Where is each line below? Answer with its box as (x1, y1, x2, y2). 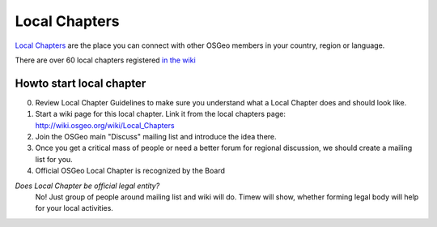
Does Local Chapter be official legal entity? (15, 181, 160, 191)
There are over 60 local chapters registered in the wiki (15, 55, 196, 65)
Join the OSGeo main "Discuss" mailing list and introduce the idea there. (35, 132, 277, 142)
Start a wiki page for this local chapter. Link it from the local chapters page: (35, 109, 286, 119)
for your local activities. (35, 203, 113, 213)
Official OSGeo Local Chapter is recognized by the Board (35, 166, 226, 176)
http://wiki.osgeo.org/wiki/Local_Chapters (35, 120, 175, 130)
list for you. (35, 154, 73, 164)
